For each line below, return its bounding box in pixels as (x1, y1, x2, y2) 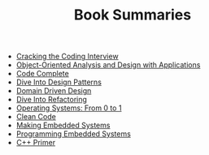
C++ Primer (15, 138, 55, 148)
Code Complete (15, 69, 69, 79)
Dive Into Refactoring (15, 95, 88, 105)
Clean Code (15, 112, 57, 122)
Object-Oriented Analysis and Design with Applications (15, 60, 201, 70)
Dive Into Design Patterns (15, 77, 102, 87)
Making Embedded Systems (15, 120, 111, 131)
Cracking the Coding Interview (15, 51, 120, 62)
